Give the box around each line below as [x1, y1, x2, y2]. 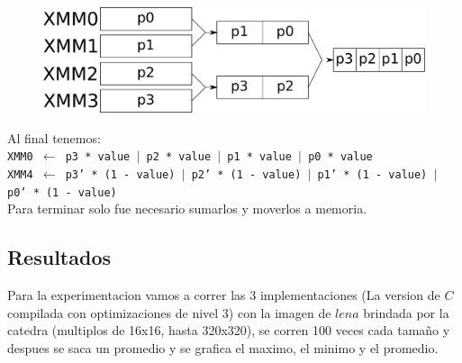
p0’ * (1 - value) [7, 186, 117, 199]
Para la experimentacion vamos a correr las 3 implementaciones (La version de [7, 286, 440, 304]
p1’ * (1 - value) [317, 168, 428, 182]
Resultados [7, 243, 111, 271]
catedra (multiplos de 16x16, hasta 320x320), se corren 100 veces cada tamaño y [7, 321, 450, 340]
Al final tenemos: [7, 128, 101, 147]
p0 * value [308, 150, 373, 164]
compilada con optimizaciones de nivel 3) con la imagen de [7, 303, 331, 322]
